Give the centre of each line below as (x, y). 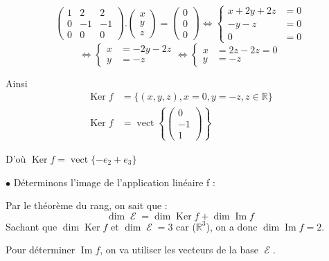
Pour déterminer (41, 250)
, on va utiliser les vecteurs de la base (179, 250)
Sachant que (32, 226)
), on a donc (232, 226)
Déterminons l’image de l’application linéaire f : (114, 182)
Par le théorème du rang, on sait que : (87, 205)
